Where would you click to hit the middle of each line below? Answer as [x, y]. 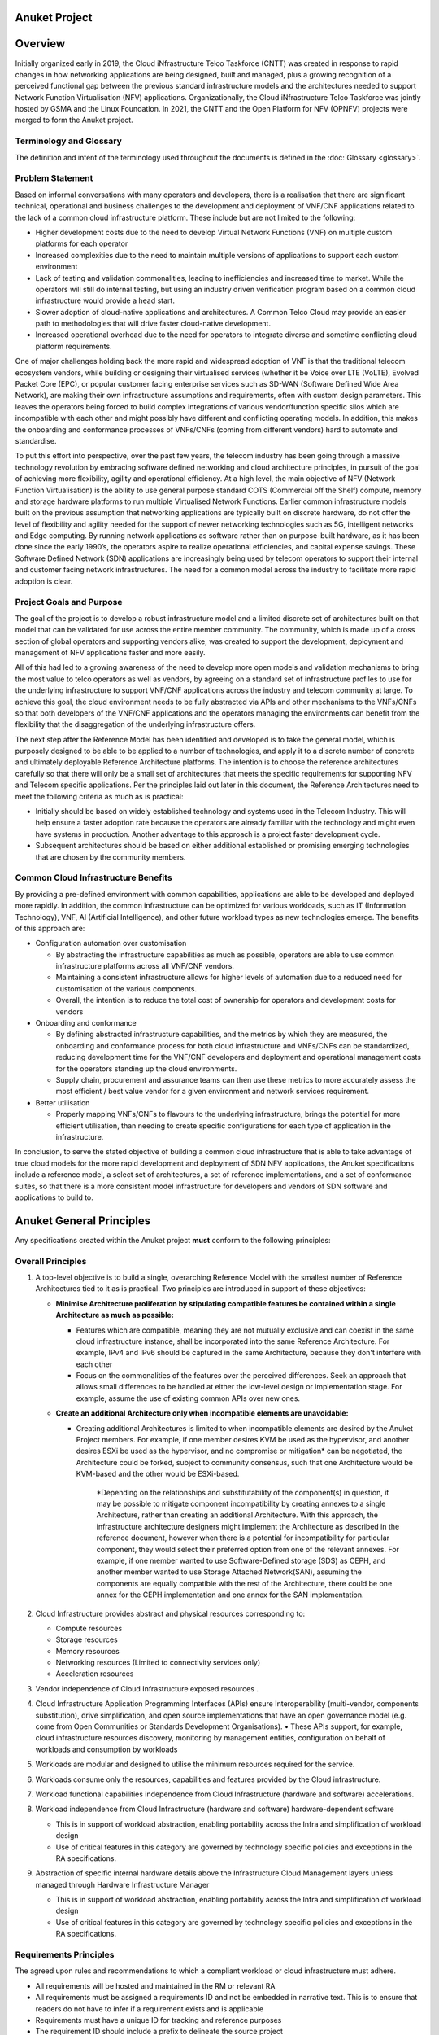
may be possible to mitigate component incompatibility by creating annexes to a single [241, 1503]
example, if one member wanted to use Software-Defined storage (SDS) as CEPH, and [241, 1560]
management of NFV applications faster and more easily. [111, 652]
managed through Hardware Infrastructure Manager [122, 1884]
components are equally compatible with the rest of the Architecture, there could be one [244, 1583]
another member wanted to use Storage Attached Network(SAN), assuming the [229, 1572]
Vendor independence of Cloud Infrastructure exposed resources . [147, 1688]
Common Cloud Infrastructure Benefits [93, 877]
